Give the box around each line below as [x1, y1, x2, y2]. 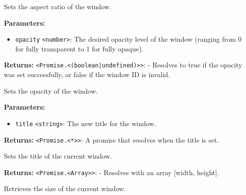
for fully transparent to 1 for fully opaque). [15, 43, 143, 53]
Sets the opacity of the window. [4, 85, 98, 96]
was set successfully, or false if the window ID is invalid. [4, 69, 170, 80]
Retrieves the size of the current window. [4, 183, 126, 194]
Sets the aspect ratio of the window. [4, 1, 111, 11]
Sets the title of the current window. [4, 151, 112, 161]
